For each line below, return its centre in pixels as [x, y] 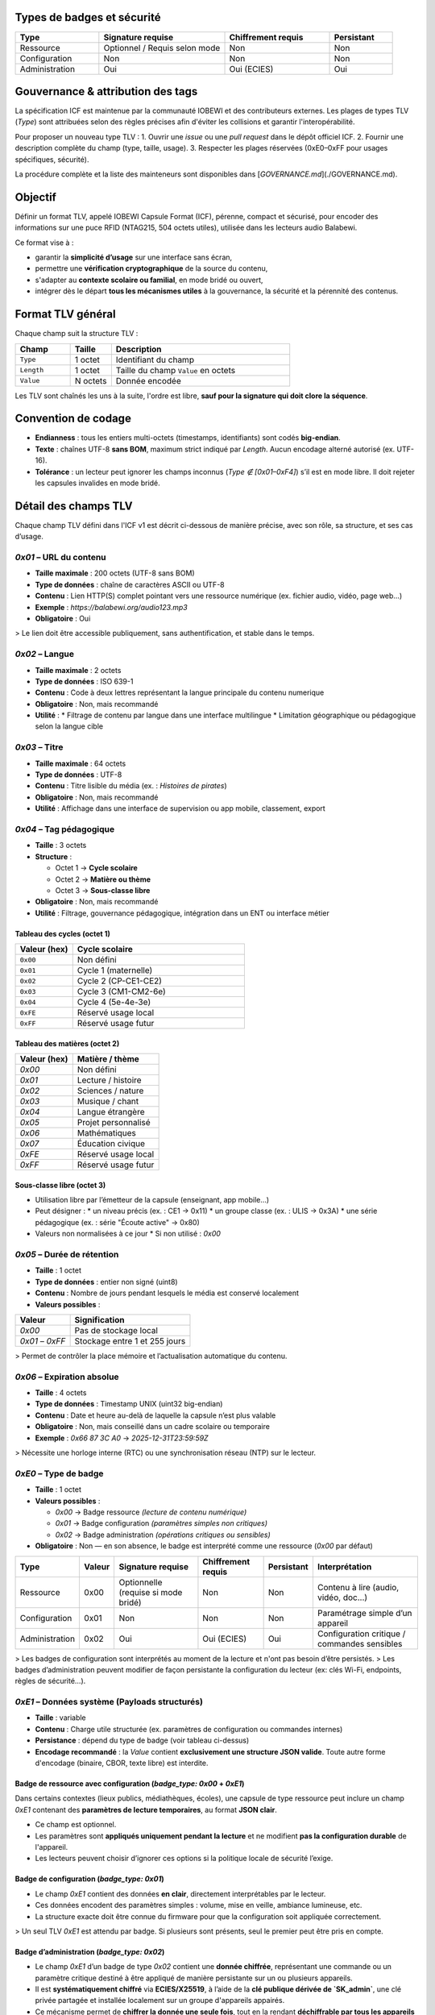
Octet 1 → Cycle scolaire [97, 868]
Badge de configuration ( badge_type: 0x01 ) [89, 1879]
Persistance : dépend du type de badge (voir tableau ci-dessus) [142, 1740]
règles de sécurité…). [50, 1681]
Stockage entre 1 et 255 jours [130, 1340]
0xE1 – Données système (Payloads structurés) [109, 1702]
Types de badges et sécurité [88, 17]
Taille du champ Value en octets [176, 370]
